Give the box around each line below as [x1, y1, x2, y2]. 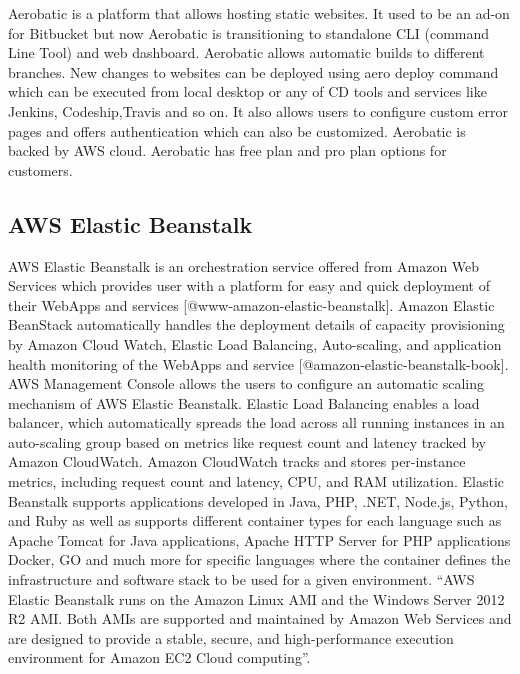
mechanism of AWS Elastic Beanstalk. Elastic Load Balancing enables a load [8, 392, 480, 413]
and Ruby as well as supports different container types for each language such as [8, 510, 502, 531]
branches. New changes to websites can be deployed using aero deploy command [8, 61, 499, 82]
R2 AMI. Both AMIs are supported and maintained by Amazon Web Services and [8, 608, 512, 629]
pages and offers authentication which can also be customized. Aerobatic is [8, 120, 466, 141]
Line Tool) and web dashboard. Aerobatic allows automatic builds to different [8, 42, 485, 63]
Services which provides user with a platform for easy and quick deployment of [8, 275, 490, 296]
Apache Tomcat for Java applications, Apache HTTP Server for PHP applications [8, 529, 511, 550]
